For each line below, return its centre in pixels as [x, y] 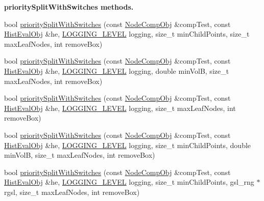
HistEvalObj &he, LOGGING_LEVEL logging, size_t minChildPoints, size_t [127, 34]
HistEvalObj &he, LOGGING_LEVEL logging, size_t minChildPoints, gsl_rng [129, 182]
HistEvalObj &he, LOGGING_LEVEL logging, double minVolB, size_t [117, 70]
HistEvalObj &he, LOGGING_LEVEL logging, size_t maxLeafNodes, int [120, 108]
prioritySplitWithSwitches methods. [69, 7]
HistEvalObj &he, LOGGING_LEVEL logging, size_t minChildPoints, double [128, 145]
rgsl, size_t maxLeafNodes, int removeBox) [72, 192]
